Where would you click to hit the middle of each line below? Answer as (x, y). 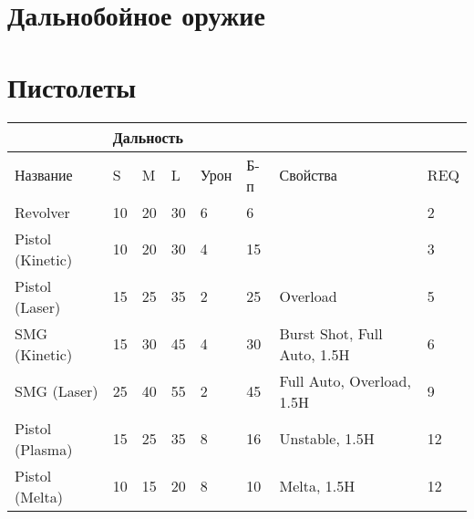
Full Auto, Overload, (345, 380)
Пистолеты (72, 86)
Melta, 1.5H (317, 486)
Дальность (148, 137)
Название (44, 175)
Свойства (308, 175)
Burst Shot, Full (331, 333)
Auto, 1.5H (314, 354)
